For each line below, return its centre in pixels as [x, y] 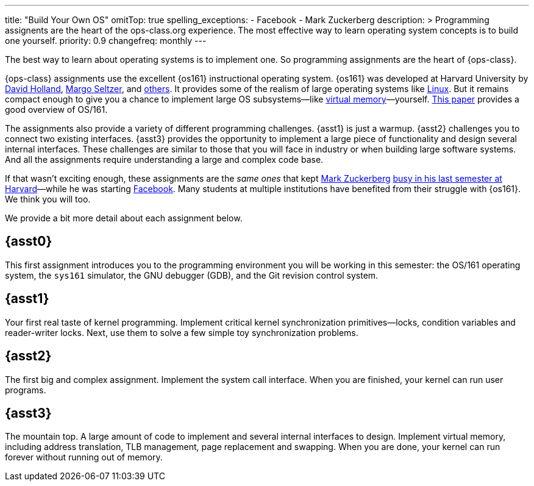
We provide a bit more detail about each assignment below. [124, 218]
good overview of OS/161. [56, 109]
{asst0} [29, 241]
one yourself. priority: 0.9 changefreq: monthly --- [106, 41]
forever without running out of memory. [84, 457]
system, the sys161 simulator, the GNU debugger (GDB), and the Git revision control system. [192, 275]
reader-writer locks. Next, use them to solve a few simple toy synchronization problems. [182, 332]
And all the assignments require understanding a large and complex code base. [164, 159]
